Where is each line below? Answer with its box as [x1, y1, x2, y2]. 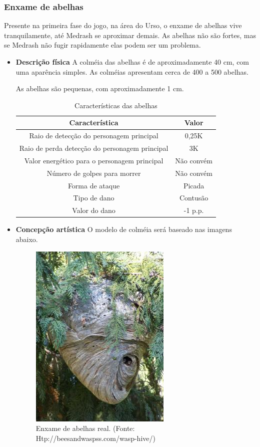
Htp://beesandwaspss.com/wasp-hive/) [35, 432, 155, 443]
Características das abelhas [74, 100, 157, 110]
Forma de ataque [67, 180, 120, 190]
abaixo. [15, 234, 38, 244]
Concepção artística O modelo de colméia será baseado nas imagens [15, 224, 232, 235]
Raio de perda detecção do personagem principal [19, 143, 168, 153]
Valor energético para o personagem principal [24, 155, 163, 165]
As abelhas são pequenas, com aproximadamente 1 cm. [15, 83, 184, 94]
